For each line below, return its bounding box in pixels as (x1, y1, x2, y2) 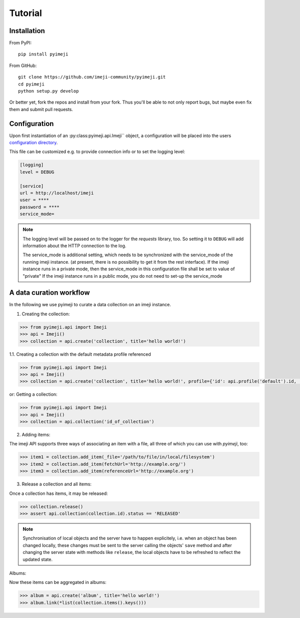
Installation (9, 27, 45, 35)
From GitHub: (9, 63, 37, 69)
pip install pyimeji (18, 52, 68, 57)
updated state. (22, 556, 52, 562)
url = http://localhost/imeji (19, 190, 94, 196)
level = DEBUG (19, 169, 54, 175)
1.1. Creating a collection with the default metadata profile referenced (9, 351, 151, 357)
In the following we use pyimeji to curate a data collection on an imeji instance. (9, 302, 171, 308)
